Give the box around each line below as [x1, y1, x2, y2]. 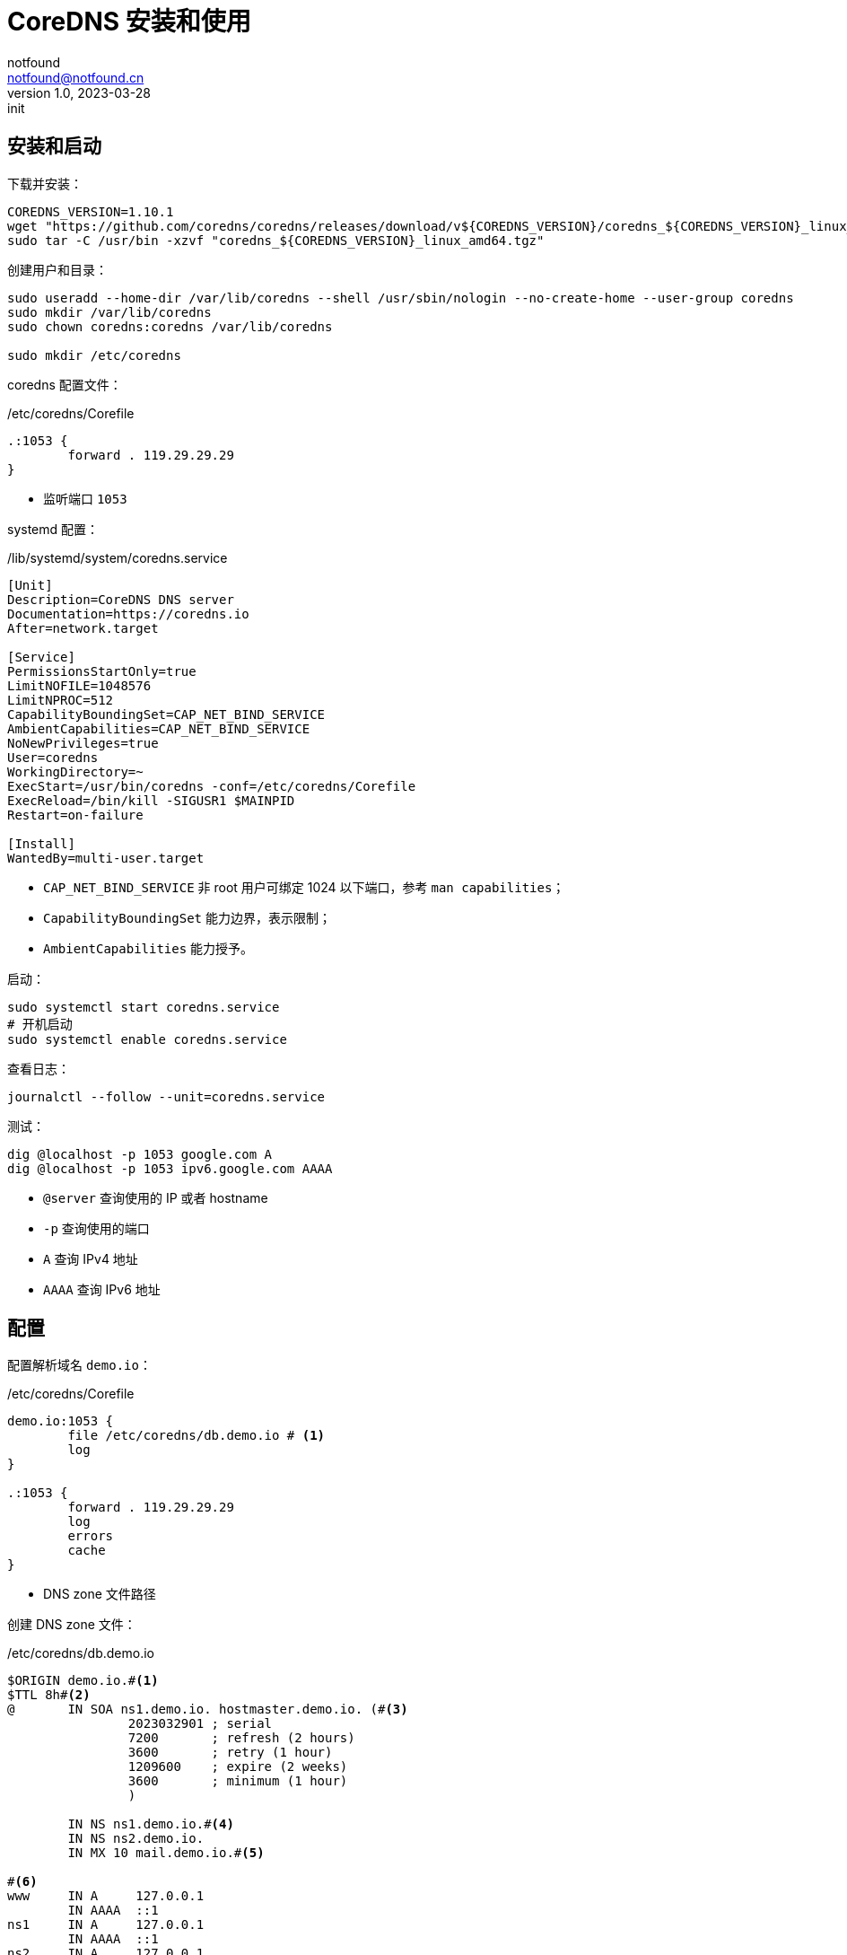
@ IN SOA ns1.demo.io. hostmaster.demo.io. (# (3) [7, 1702, 408, 1717]
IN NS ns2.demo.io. [67, 1831, 205, 1846]
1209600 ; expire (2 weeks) [127, 1759, 348, 1775]
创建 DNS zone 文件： [7, 1617, 136, 1633]
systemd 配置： [7, 521, 100, 537]
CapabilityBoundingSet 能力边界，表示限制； [43, 909, 331, 925]
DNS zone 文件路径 [43, 1586, 156, 1602]
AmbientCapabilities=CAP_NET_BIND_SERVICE [7, 721, 310, 736]
